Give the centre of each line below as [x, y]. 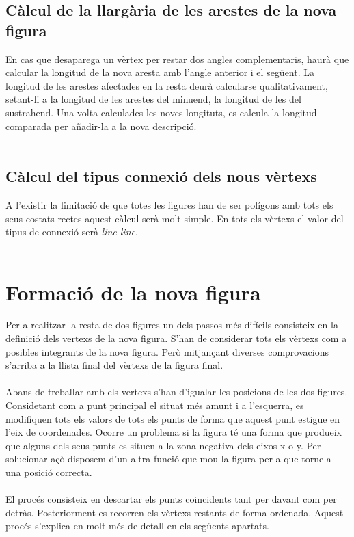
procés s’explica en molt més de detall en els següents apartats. [137, 526]
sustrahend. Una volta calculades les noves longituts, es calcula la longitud [161, 112]
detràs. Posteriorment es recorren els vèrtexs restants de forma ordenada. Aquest [175, 512]
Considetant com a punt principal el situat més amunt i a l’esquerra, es [155, 405]
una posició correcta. [49, 472]
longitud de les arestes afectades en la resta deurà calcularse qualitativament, [167, 85]
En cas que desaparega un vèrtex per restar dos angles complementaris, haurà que [177, 58]
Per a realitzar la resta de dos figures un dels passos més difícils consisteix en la [172, 325]
